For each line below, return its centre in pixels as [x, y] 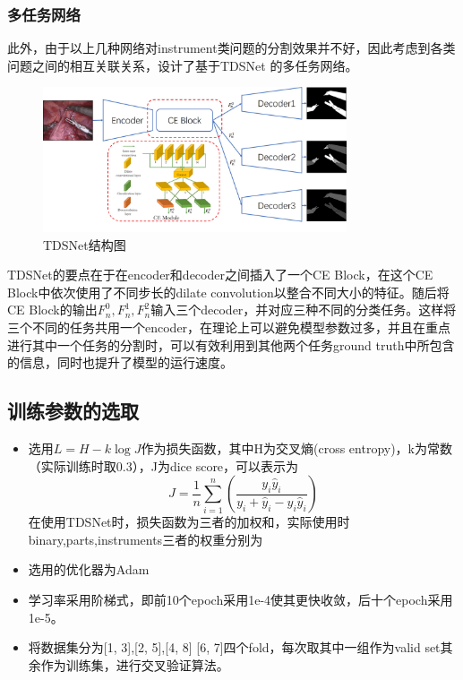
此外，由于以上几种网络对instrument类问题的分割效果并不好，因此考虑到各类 [231, 48]
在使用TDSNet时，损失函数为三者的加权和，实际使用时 [189, 522]
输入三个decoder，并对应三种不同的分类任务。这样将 [304, 310]
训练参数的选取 [73, 411]
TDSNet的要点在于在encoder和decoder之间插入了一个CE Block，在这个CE [220, 275]
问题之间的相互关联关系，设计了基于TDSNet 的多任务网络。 [183, 65]
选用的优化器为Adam [89, 569]
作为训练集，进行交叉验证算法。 [135, 664]
